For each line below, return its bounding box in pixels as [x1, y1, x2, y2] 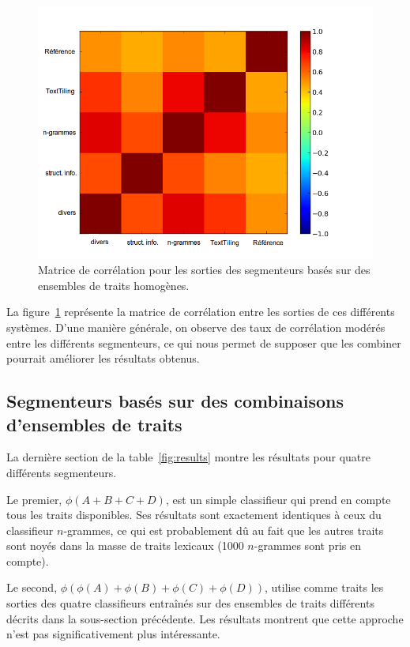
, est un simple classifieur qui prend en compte [165, 491, 391, 507]
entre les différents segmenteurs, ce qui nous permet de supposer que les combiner [6, 334, 401, 351]
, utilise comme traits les [264, 579, 384, 596]
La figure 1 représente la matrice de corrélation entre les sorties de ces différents [6, 303, 395, 320]
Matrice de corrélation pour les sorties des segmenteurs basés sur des [38, 261, 371, 278]
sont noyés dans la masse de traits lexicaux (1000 [6, 537, 244, 554]
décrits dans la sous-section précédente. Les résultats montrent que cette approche [6, 610, 404, 626]
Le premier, [6, 491, 62, 507]
